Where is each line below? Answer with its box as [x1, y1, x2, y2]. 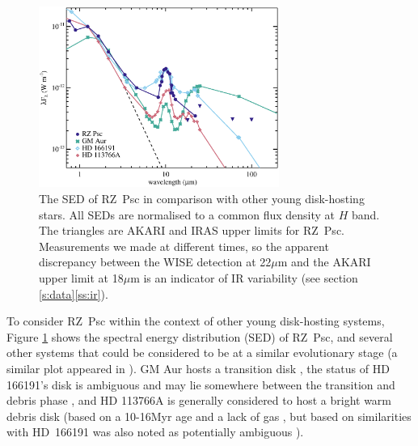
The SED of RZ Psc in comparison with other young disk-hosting [39, 190, 365, 207]
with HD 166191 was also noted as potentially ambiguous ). [6, 423, 304, 440]
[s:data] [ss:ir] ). [39, 285, 108, 302]
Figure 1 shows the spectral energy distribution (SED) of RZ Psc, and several [6, 328, 393, 345]
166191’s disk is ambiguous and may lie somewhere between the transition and [6, 376, 395, 393]
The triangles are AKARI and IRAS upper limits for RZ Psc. [39, 222, 344, 239]
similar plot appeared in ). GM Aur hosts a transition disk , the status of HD [6, 359, 390, 376]
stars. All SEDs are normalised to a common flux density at [39, 206, 336, 223]
